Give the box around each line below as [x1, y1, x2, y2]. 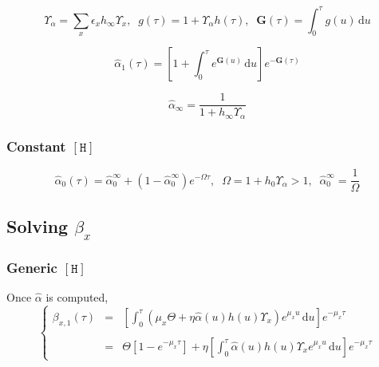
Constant [6, 136, 66, 156]
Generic [6, 257, 57, 277]
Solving [6, 214, 69, 239]
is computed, [45, 288, 109, 305]
